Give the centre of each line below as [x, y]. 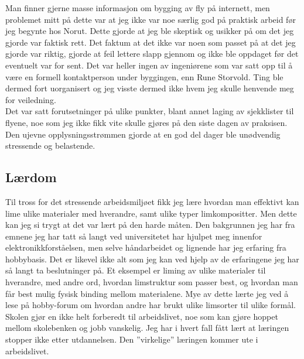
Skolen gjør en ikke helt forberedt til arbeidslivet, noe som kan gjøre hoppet [142, 316]
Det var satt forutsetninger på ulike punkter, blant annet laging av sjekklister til [150, 111]
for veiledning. [31, 99]
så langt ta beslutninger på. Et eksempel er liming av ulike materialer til [136, 270]
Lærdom [31, 177]
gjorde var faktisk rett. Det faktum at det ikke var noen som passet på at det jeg [151, 42]
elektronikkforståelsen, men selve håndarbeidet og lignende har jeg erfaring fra [146, 247]
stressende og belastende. [50, 146]
